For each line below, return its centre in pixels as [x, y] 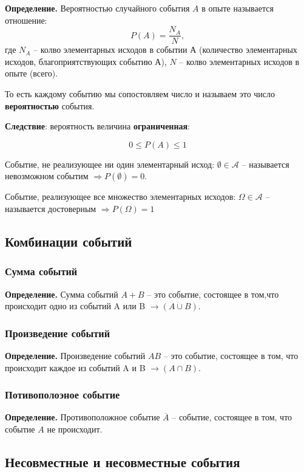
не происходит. [75, 429]
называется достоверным [51, 208]
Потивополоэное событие [62, 395]
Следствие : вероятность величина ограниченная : [97, 126]
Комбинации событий [69, 241]
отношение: [26, 20]
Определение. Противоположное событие [83, 417]
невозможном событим [47, 176]
